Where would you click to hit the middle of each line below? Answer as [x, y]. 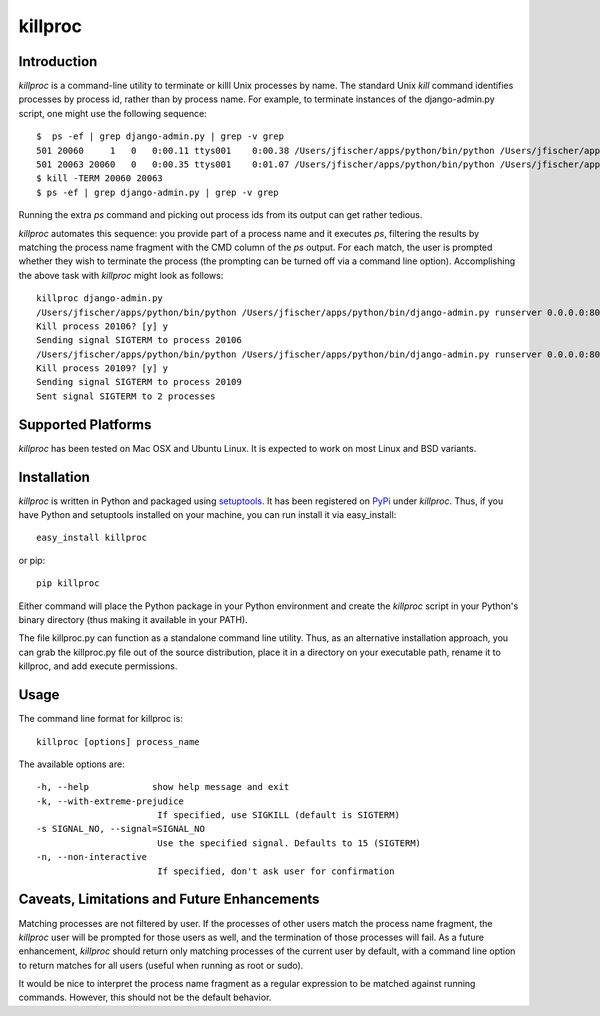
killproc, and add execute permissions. [98, 666]
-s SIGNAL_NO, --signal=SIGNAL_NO [120, 829]
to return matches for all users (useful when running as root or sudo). [161, 965]
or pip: [32, 560]
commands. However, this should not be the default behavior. [145, 997]
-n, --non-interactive [92, 857]
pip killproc [68, 583]
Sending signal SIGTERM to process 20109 [139, 382]
